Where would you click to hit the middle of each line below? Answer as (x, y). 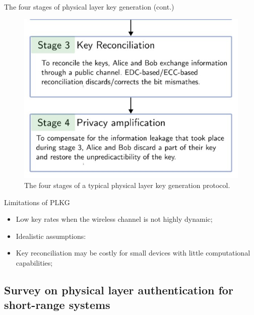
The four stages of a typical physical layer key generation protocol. (127, 185)
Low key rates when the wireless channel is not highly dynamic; (114, 219)
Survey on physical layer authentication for (119, 290)
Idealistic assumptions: (51, 236)
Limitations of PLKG (37, 202)
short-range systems (57, 305)
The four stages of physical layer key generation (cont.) (89, 7)
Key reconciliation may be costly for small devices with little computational (133, 253)
